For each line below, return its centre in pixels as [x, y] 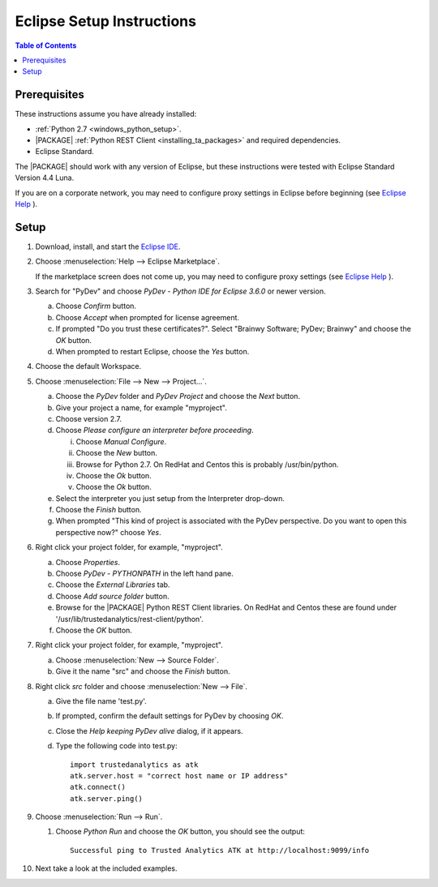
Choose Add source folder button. [112, 596]
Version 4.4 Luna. [45, 178]
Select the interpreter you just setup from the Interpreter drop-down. [170, 498]
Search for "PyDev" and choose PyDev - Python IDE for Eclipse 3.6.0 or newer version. [180, 291]
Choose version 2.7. [88, 418]
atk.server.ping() [107, 798]
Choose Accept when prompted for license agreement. [147, 317]
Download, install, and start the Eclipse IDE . [108, 246]
